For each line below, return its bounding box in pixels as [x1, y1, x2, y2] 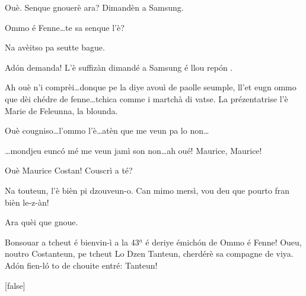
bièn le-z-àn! [5, 196, 49, 208]
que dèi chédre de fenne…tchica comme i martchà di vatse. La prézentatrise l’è [5, 92, 288, 105]
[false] [5, 279, 26, 291]
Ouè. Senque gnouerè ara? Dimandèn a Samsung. [5, 1, 184, 13]
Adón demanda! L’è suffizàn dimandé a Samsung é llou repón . [5, 61, 233, 73]
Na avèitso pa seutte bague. [5, 41, 105, 53]
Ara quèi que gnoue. [5, 216, 78, 228]
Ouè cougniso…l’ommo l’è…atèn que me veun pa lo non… [5, 124, 209, 137]
